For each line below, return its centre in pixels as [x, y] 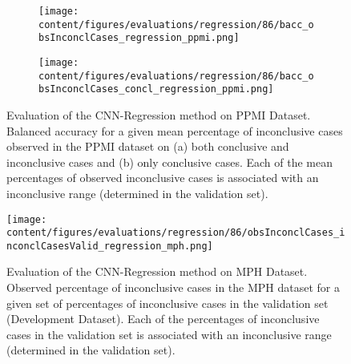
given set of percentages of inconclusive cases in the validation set [167, 303]
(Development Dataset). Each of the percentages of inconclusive [163, 319]
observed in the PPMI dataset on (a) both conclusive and [148, 146]
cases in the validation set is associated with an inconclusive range [169, 334]
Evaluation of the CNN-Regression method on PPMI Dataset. [159, 114]
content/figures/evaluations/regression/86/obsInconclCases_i [176, 233]
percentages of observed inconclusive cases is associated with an [163, 178]
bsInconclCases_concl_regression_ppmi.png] [156, 89]
